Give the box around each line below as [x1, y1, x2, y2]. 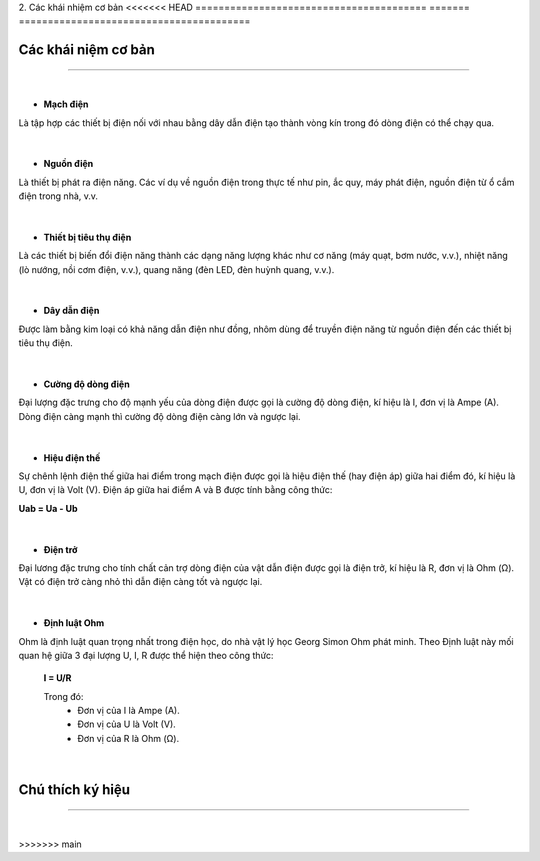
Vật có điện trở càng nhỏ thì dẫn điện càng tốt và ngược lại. [18, 576, 263, 588]
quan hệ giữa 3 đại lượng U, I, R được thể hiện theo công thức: [18, 649, 274, 661]
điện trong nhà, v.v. [18, 190, 99, 202]
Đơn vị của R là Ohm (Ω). [77, 732, 180, 744]
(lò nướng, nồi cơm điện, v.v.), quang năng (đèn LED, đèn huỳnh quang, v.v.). [18, 263, 335, 275]
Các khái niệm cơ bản [18, 41, 155, 59]
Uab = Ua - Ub [18, 502, 78, 514]
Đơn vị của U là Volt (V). [77, 718, 177, 730]
